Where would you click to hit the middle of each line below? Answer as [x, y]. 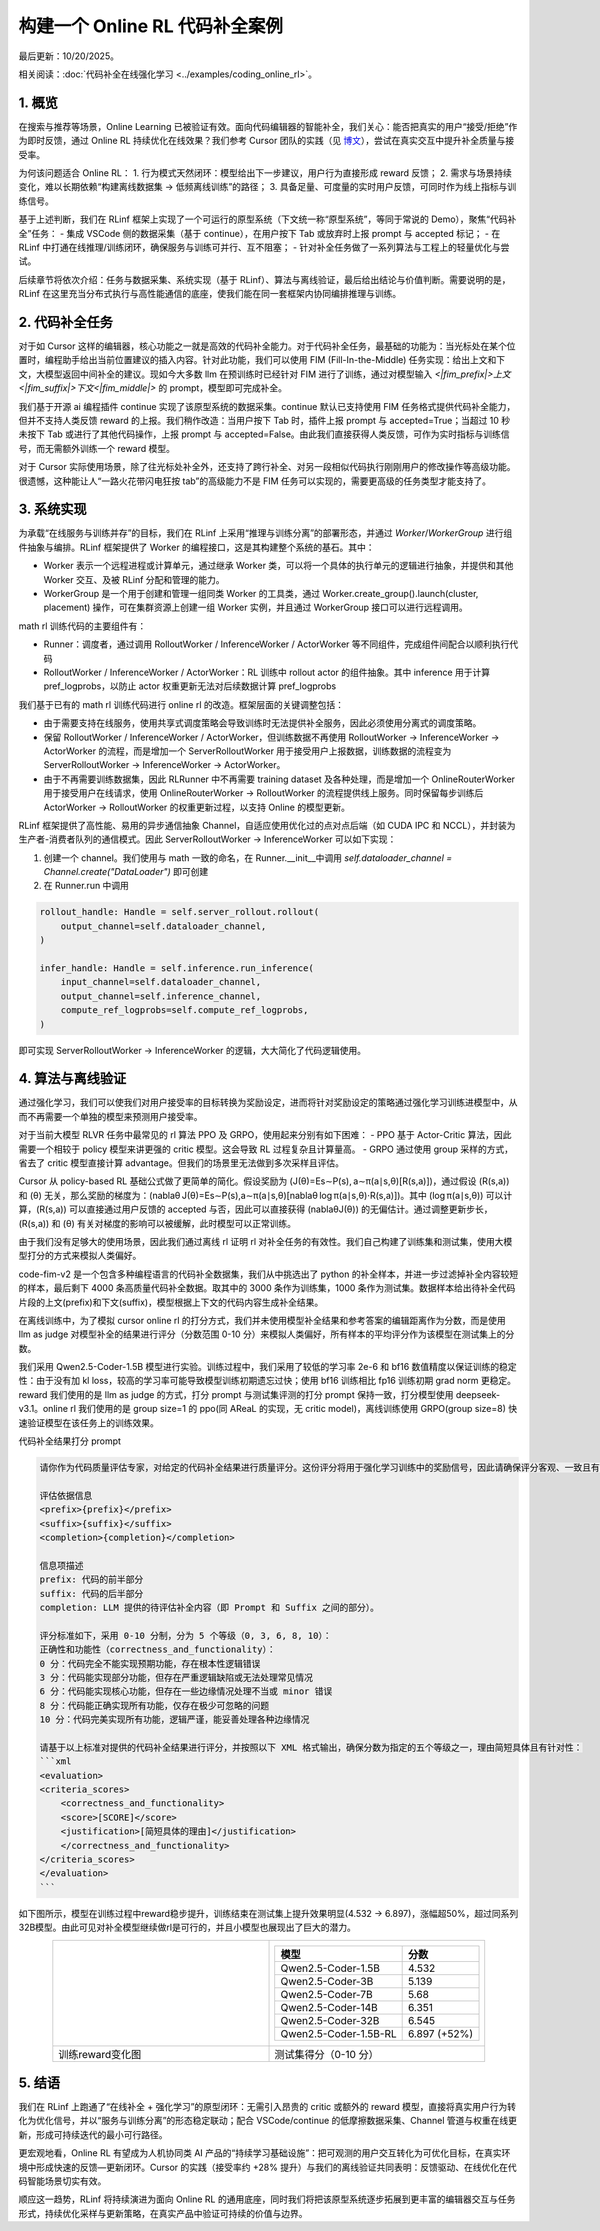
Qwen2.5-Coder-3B [327, 1981]
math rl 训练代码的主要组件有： [82, 626]
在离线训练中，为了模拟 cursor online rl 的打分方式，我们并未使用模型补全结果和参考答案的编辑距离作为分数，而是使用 [262, 1320]
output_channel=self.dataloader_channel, [163, 926]
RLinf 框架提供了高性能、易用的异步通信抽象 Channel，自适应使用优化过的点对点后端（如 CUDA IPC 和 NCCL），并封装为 [267, 825]
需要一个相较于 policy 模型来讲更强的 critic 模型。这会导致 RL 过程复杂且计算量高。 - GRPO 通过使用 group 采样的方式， [266, 1149]
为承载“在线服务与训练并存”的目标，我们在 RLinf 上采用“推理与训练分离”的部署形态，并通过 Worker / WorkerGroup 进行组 [265, 533]
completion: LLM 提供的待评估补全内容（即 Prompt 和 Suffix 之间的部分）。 [209, 1607]
